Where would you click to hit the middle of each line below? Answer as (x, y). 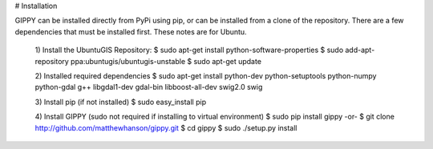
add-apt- (360, 50)
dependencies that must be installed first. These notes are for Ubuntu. (131, 31)
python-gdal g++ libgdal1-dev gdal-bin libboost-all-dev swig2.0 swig (149, 87)
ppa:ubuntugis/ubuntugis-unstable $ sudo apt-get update (166, 61)
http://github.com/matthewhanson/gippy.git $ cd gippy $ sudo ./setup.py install (166, 127)
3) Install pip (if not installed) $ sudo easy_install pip (121, 102)
